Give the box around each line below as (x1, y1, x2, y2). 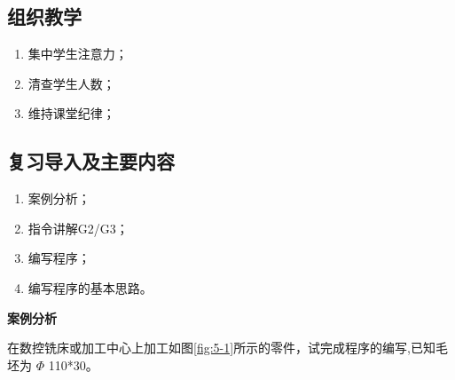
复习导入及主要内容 (7, 147, 175, 175)
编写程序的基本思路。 (27, 278, 153, 297)
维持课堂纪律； (27, 104, 115, 123)
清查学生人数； (27, 74, 115, 92)
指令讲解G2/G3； (27, 218, 129, 237)
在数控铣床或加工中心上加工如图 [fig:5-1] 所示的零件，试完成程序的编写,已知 (7, 338, 436, 357)
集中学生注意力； (27, 44, 128, 63)
